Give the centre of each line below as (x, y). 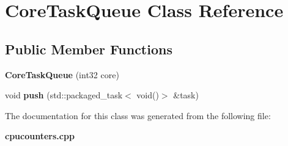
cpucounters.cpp (40, 136)
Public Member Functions (89, 49)
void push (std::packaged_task (64, 95)
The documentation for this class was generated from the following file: (138, 115)
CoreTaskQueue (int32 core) (62, 74)
